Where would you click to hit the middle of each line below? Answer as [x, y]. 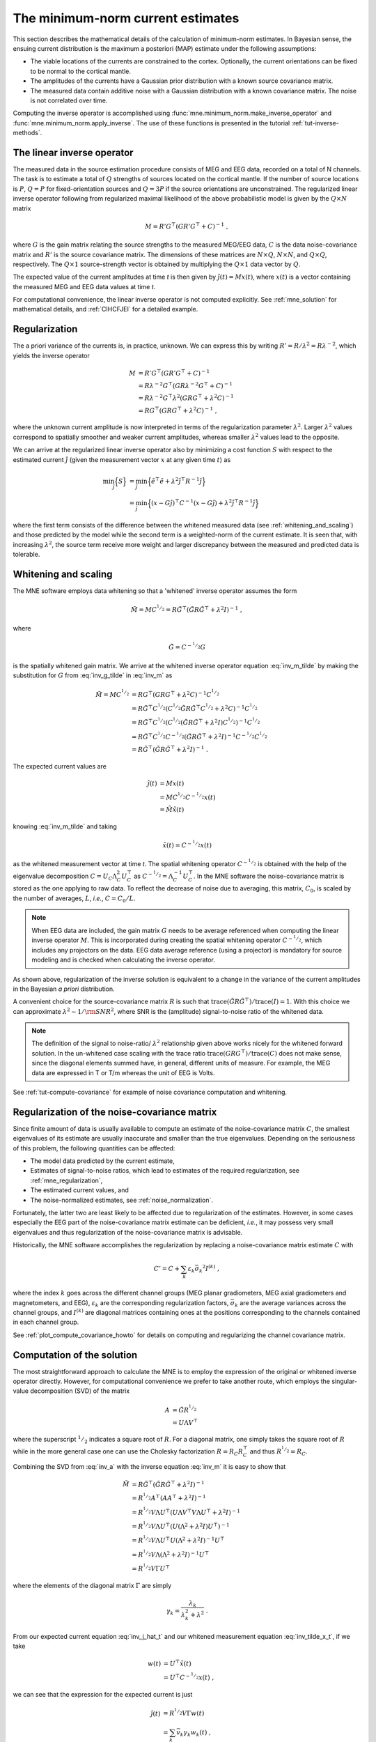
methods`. [28, 133]
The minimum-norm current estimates [126, 18]
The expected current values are [60, 766]
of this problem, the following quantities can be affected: [94, 1148]
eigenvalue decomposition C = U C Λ [65, 877]
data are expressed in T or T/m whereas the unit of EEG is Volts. [123, 1072]
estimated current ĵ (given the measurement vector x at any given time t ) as [122, 459]
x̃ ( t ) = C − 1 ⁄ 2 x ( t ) [187, 845]
